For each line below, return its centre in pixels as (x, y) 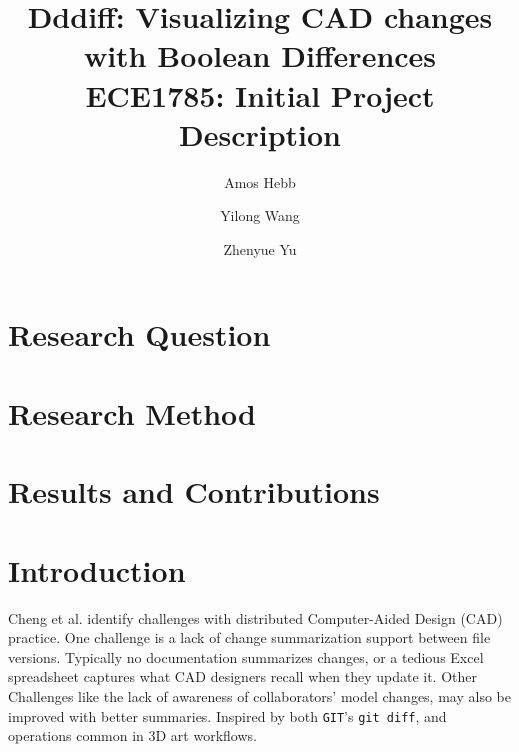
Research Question (139, 334)
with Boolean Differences (260, 55)
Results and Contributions (194, 491)
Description (259, 133)
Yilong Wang (260, 215)
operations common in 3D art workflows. (132, 735)
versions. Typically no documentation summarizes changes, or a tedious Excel (246, 656)
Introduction (97, 569)
